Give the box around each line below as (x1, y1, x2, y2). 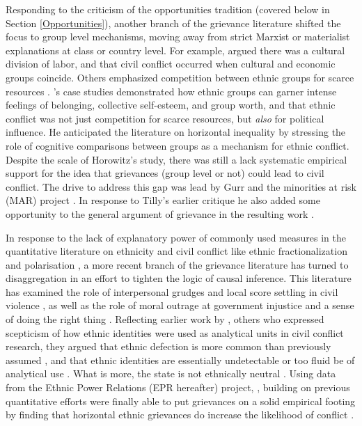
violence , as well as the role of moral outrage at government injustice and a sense (6, 298, 354, 313)
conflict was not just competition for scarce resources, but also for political (6, 111, 324, 125)
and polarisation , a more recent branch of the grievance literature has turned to (6, 257, 349, 271)
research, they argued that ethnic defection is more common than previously (6, 339, 331, 354)
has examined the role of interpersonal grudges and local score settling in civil (6, 284, 338, 299)
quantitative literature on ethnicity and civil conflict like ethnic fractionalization (6, 244, 347, 258)
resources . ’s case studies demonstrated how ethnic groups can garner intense (6, 84, 337, 98)
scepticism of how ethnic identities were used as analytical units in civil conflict (6, 325, 344, 340)
